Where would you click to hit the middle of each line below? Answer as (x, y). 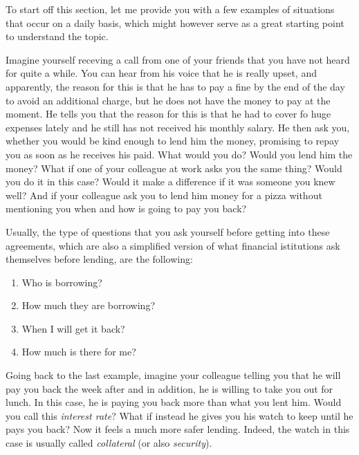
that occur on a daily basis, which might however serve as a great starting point (175, 22)
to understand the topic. (57, 36)
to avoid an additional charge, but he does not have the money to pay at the (168, 100)
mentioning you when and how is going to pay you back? (126, 208)
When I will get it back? (73, 328)
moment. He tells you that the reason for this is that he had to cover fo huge (168, 114)
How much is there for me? (79, 352)
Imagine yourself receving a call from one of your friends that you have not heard (178, 59)
